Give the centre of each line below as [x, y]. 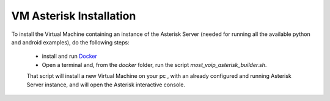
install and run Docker [69, 56]
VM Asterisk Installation [74, 16]
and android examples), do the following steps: [70, 42]
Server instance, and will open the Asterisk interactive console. [106, 85]
